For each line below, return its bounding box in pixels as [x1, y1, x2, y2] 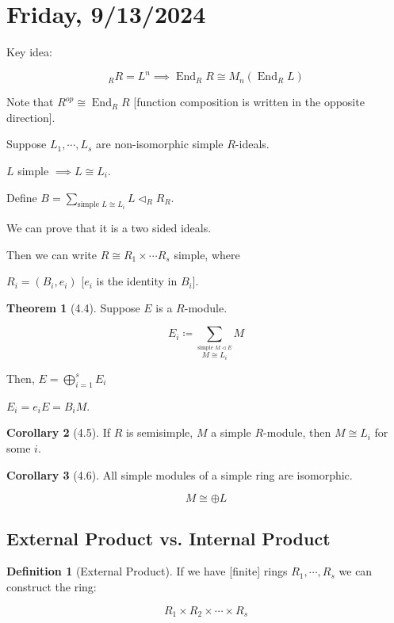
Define [6, 189, 37, 205]
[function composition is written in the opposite [133, 94, 365, 110]
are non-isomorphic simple [96, 136, 224, 152]
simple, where [174, 246, 240, 262]
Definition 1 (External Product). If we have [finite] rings [6, 563, 288, 579]
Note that [6, 94, 54, 110]
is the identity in [96, 273, 178, 289]
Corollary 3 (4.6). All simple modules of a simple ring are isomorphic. [6, 466, 353, 483]
